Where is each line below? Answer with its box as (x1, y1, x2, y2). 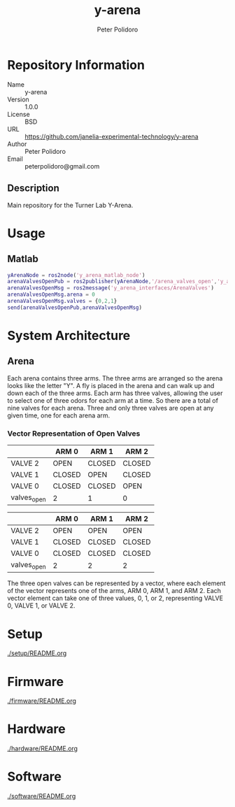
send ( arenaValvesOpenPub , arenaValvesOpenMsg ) (7, 303, 142, 311)
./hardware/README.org (7, 744, 78, 753)
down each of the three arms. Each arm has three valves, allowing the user (7, 389, 223, 397)
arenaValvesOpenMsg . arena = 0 (7, 291, 96, 299)
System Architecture (7, 327, 131, 343)
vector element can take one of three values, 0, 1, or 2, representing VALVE (7, 594, 224, 603)
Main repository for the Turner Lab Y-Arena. (7, 201, 134, 209)
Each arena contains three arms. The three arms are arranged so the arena (7, 373, 223, 383)
